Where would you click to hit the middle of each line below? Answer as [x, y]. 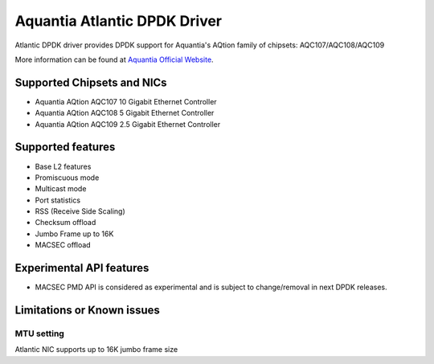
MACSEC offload [63, 245]
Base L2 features [63, 166]
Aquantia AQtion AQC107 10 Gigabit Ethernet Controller [126, 101]
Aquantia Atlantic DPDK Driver [119, 21]
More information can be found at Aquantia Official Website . [114, 59]
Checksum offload [66, 223]
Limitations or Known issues [88, 310]
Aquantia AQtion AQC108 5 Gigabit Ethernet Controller [125, 113]
